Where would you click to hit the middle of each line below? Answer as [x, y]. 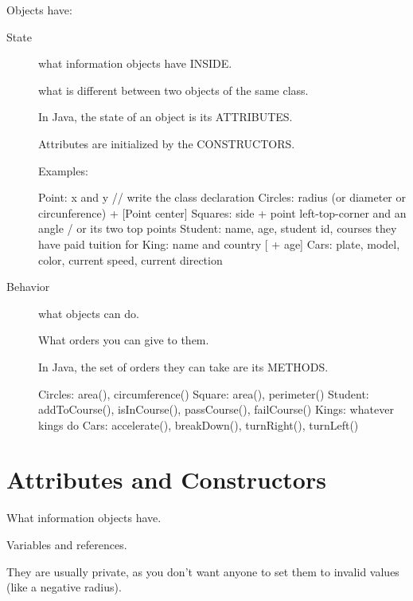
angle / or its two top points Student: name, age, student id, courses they [218, 228]
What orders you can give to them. [124, 340]
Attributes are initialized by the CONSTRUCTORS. [167, 143]
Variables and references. [67, 544]
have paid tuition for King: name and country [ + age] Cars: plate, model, [219, 244]
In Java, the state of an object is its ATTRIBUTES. [166, 117]
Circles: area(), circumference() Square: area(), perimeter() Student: [204, 393]
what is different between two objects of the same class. [173, 90]
